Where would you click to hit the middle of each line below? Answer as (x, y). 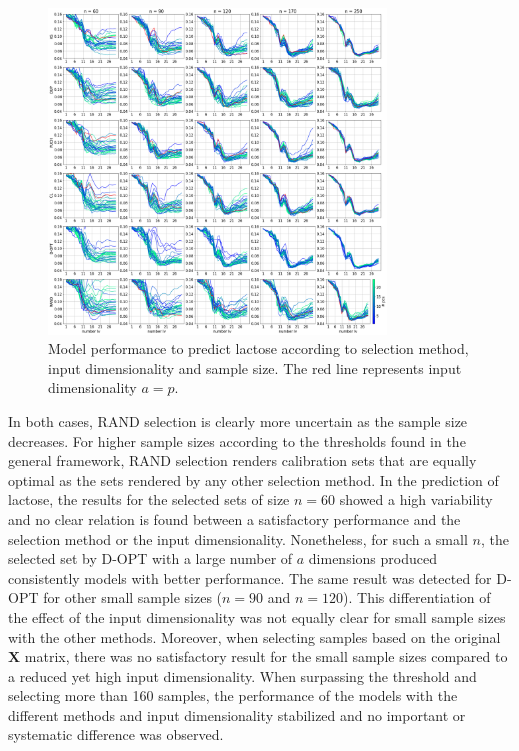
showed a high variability (416, 499)
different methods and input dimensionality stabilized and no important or (237, 714)
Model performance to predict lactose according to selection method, (258, 348)
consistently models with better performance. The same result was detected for (250, 577)
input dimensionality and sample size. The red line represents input (255, 367)
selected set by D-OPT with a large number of (150, 558)
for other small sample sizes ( (133, 597)
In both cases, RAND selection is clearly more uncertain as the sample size (238, 420)
